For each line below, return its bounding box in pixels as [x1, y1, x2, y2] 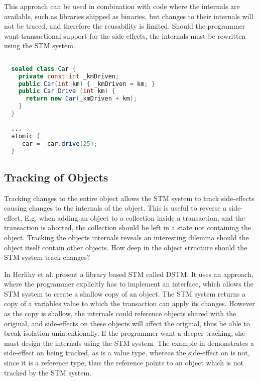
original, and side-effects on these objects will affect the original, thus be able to [4, 318, 250, 328]
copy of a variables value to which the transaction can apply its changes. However [4, 298, 255, 309]
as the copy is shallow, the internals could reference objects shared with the [4, 308, 236, 319]
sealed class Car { [11, 65, 76, 72]
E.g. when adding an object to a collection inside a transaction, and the [24, 212, 245, 223]
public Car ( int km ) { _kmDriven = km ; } [18, 80, 155, 87]
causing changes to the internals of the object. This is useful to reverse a [4, 203, 227, 213]
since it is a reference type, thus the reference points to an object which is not [4, 357, 243, 368]
